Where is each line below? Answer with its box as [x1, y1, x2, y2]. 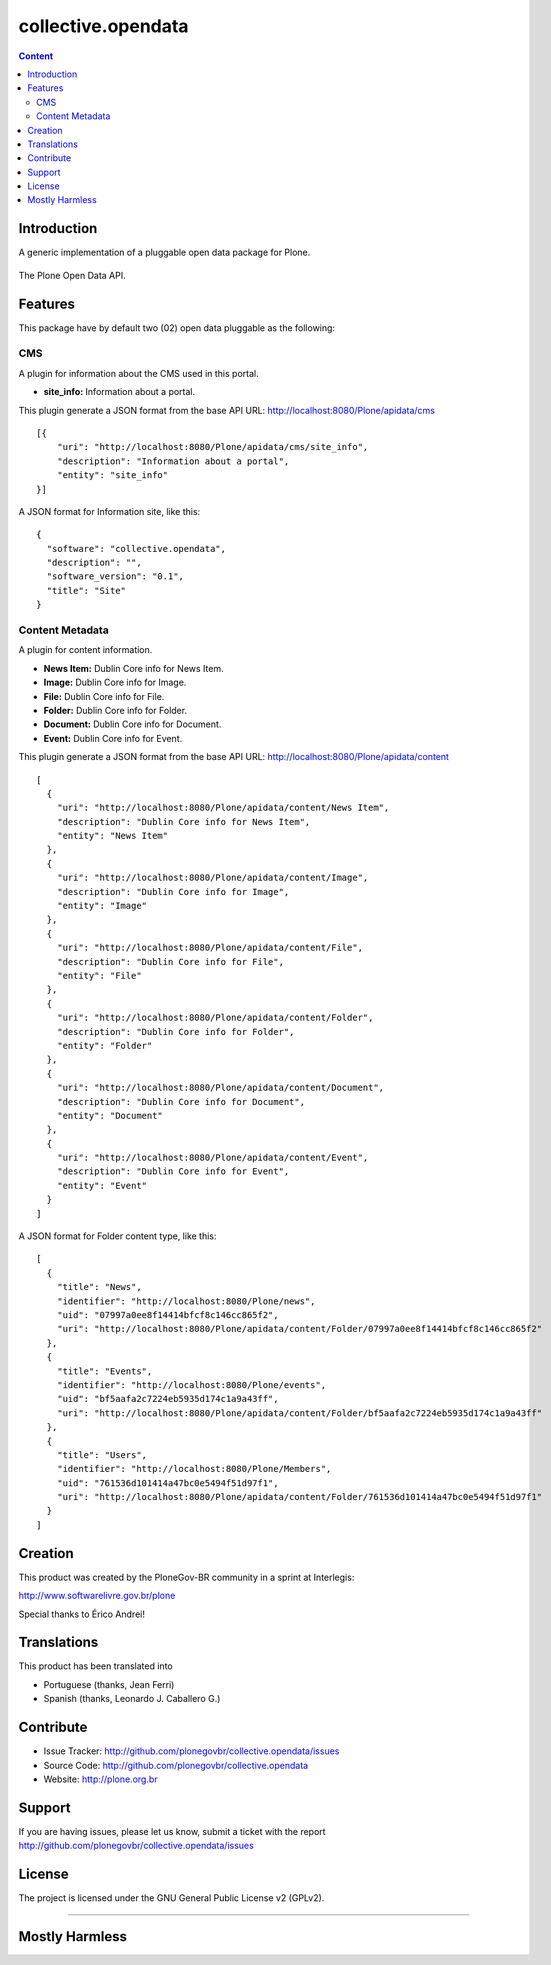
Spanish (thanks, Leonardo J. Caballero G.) [43, 1693, 221, 1705]
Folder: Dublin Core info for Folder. [43, 704, 188, 716]
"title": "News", [56, 1281, 142, 1293]
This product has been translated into [18, 1660, 174, 1672]
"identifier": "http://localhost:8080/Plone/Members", [56, 1463, 332, 1475]
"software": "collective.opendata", [46, 543, 227, 554]
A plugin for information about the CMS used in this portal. [18, 367, 259, 379]
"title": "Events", [56, 1365, 153, 1377]
